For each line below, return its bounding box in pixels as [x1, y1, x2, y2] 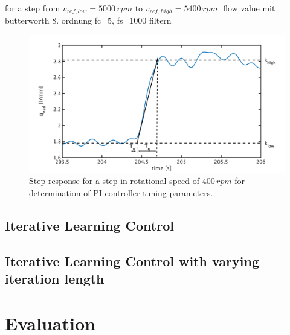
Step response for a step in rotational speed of [29, 174, 199, 187]
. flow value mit [217, 2, 275, 14]
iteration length [5, 269, 105, 288]
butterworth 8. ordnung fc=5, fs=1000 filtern [5, 14, 172, 27]
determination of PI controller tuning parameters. [29, 186, 213, 199]
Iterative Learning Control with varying [5, 251, 259, 270]
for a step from [5, 2, 60, 14]
